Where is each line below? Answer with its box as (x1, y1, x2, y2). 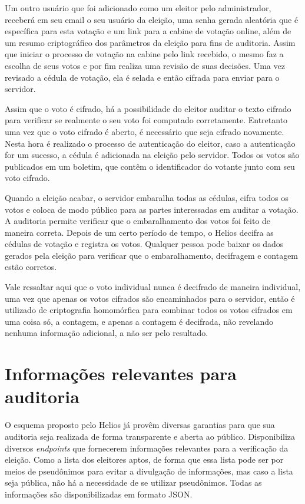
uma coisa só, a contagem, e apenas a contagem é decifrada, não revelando (5, 315, 274, 327)
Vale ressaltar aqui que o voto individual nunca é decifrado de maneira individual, (5, 281, 301, 293)
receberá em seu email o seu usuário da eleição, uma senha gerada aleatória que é (5, 13, 299, 25)
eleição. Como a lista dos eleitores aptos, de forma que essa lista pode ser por (5, 453, 284, 466)
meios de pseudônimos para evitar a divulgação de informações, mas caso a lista (5, 465, 293, 477)
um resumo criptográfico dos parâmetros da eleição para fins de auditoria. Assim (5, 36, 296, 48)
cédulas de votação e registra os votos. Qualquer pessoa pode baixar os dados (5, 238, 284, 250)
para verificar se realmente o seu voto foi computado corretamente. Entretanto (5, 114, 288, 126)
